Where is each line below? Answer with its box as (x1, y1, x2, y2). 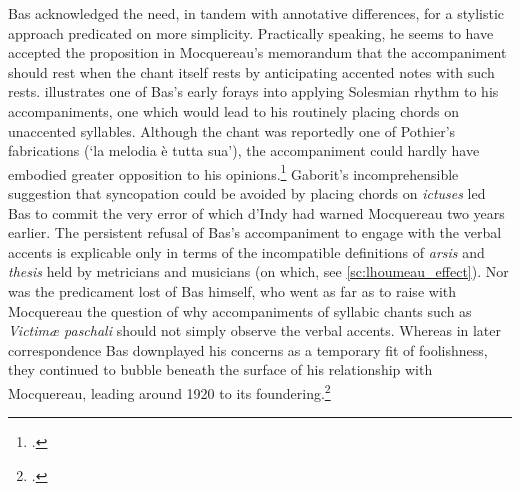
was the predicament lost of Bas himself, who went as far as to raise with (8, 280, 456, 301)
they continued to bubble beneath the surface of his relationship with (8, 359, 433, 380)
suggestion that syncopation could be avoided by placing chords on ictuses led (8, 183, 486, 203)
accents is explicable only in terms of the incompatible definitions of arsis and (8, 241, 485, 262)
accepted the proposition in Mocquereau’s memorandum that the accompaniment (8, 42, 507, 63)
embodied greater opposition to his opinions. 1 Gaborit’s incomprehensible (8, 160, 459, 184)
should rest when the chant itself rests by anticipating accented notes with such (8, 61, 495, 82)
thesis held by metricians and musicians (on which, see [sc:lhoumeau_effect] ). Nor (8, 261, 509, 282)
